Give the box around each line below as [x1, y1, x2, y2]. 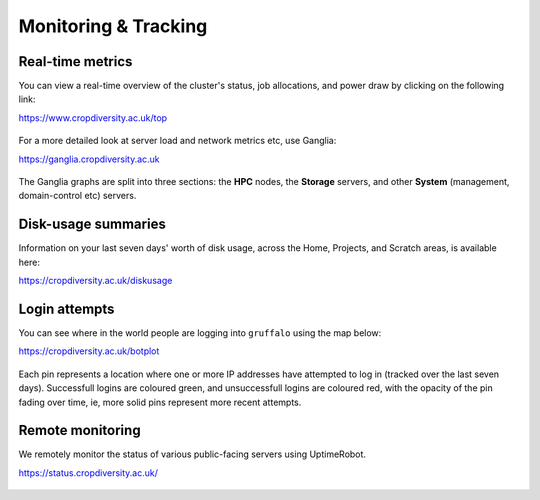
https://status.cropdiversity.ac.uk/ [18, 466, 159, 479]
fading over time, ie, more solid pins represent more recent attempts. [18, 396, 302, 408]
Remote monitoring [18, 422, 141, 439]
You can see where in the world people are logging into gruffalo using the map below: [18, 327, 382, 339]
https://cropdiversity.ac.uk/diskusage [18, 275, 173, 287]
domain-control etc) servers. [18, 190, 137, 202]
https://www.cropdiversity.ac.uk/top [18, 111, 168, 124]
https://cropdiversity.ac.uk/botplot [18, 345, 160, 357]
